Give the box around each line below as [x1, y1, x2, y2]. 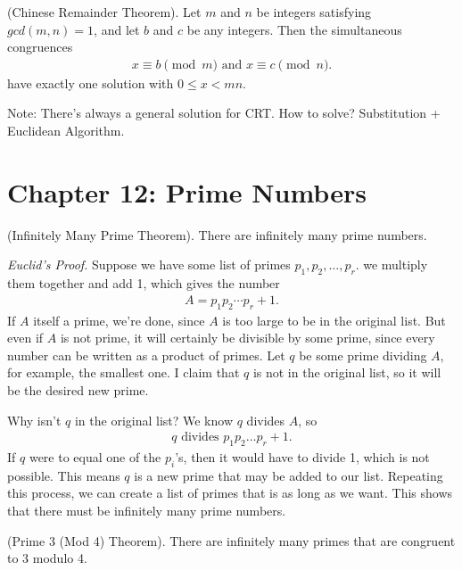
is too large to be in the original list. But [222, 310, 446, 329]
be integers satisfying [256, 3, 372, 21]
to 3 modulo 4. [7, 549, 87, 567]
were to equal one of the [29, 447, 161, 466]
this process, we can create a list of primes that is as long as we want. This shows [7, 483, 453, 502]
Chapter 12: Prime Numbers [7, 173, 367, 210]
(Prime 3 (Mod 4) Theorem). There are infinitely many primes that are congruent [7, 531, 456, 549]
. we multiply [355, 255, 428, 274]
